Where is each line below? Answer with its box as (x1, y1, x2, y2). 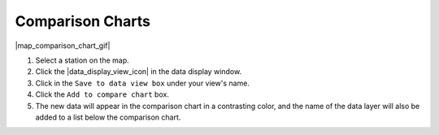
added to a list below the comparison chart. (35, 112, 181, 122)
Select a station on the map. (35, 55, 129, 65)
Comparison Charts (15, 12, 150, 30)
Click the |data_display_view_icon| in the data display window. (35, 67, 242, 76)
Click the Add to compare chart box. (35, 89, 170, 99)
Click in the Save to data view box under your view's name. (35, 78, 250, 88)
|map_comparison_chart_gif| (15, 41, 111, 50)
